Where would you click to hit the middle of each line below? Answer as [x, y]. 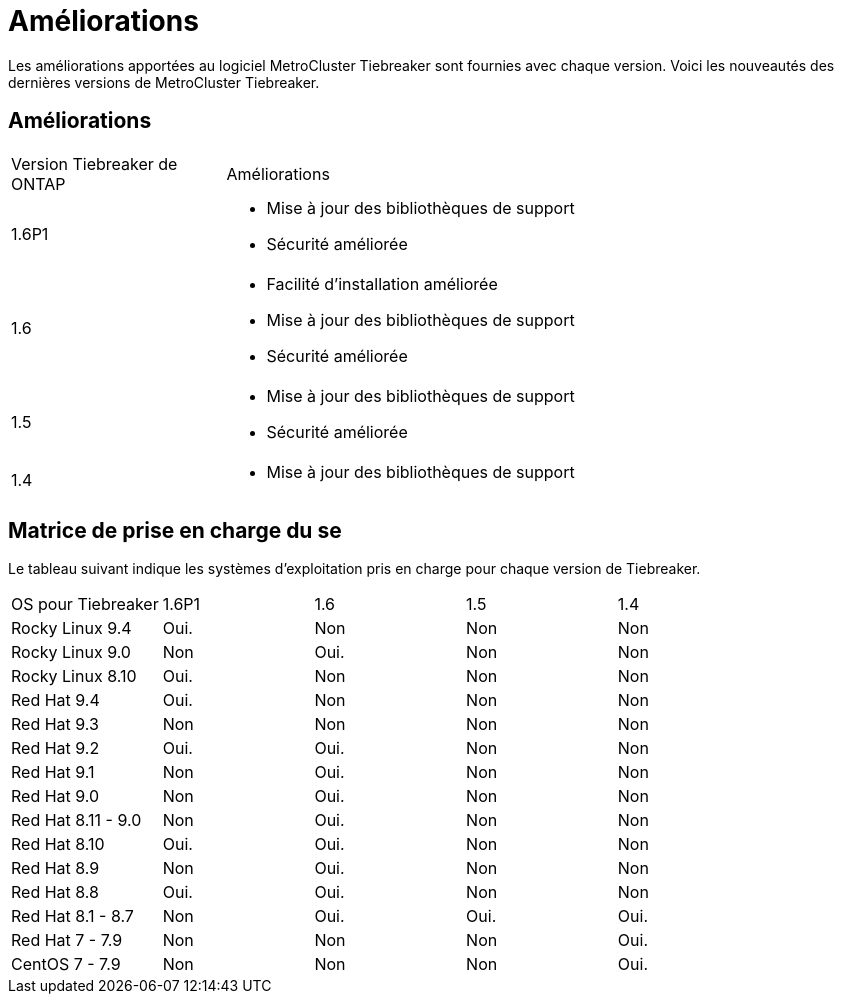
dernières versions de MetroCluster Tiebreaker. [164, 82]
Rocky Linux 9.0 [71, 652]
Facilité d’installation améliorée [382, 283]
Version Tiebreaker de [94, 163]
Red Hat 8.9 [55, 868]
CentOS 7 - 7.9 [66, 964]
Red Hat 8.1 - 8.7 [72, 916]
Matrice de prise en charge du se [175, 531]
